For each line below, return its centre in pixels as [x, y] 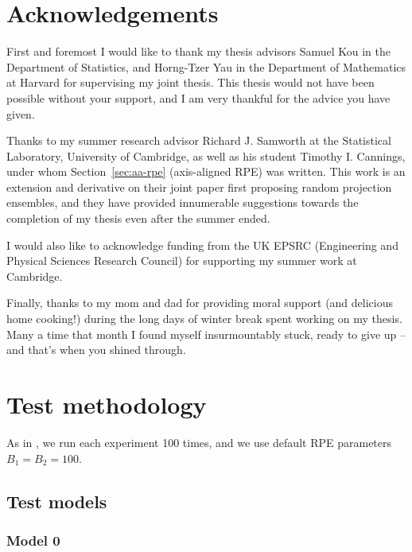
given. [21, 113]
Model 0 [33, 540]
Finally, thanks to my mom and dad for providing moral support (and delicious [200, 303]
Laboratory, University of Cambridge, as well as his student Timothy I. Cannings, [206, 155]
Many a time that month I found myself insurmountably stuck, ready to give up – [206, 334]
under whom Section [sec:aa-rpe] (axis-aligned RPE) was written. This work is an [206, 171]
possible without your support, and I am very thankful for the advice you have [198, 97]
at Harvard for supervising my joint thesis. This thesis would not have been [190, 82]
